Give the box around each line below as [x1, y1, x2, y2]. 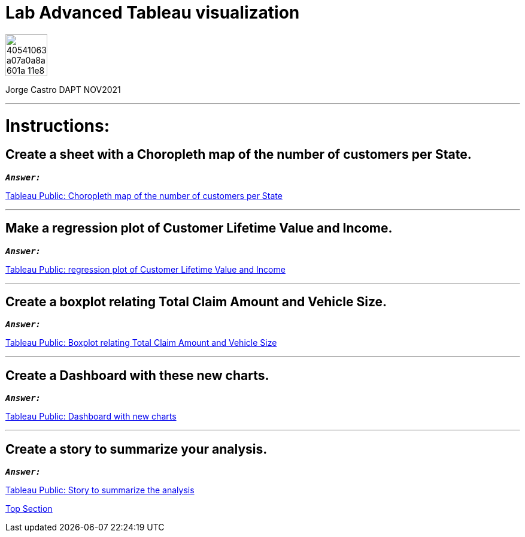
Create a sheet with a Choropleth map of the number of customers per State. [5, 147, 472, 162]
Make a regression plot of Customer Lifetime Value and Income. [5, 221, 393, 236]
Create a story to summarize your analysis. [5, 441, 268, 457]
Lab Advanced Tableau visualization [5, 2, 300, 23]
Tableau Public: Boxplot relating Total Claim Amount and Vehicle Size [5, 337, 277, 348]
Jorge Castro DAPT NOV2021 [5, 84, 121, 95]
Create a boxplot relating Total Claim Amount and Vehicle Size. [5, 294, 387, 309]
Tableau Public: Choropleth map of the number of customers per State [5, 190, 283, 201]
